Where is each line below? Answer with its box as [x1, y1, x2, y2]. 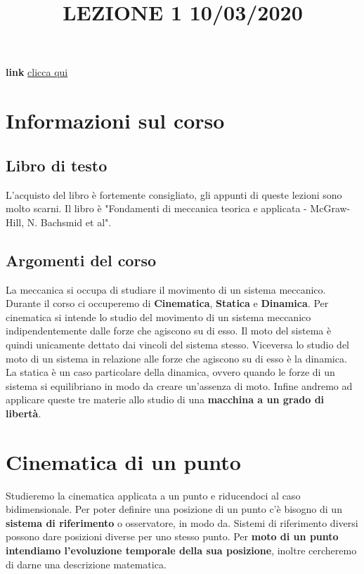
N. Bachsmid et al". [27, 214, 112, 229]
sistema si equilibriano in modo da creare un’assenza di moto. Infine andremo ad [6, 378, 353, 393]
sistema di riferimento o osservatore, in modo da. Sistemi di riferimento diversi [6, 515, 358, 530]
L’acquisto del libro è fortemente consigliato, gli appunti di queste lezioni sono [6, 187, 342, 202]
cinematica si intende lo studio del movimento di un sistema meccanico [6, 309, 311, 324]
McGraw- [310, 201, 351, 216]
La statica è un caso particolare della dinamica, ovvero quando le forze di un [6, 365, 335, 379]
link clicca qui [6, 65, 68, 79]
